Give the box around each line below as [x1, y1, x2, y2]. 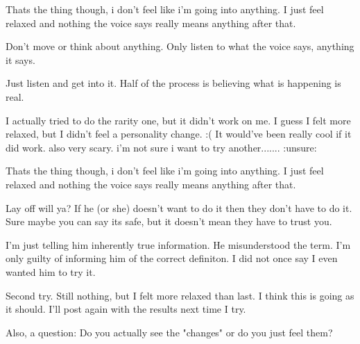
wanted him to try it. [6, 264, 96, 279]
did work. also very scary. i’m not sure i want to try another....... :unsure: [6, 140, 317, 154]
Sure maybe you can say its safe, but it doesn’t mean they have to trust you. [6, 214, 332, 229]
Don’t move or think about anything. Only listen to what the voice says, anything [6, 39, 354, 54]
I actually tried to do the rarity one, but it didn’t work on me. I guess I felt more [6, 113, 351, 127]
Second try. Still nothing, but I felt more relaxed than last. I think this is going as [6, 288, 354, 302]
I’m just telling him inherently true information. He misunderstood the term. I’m [6, 237, 351, 252]
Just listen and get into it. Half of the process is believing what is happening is [6, 76, 341, 90]
